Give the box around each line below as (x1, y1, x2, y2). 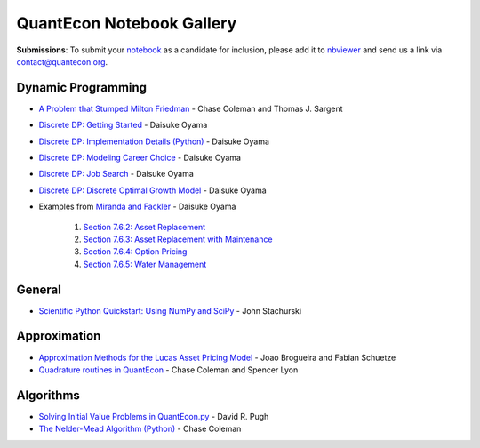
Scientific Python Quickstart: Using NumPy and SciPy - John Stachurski (38, 305, 302, 316)
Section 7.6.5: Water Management (83, 259, 207, 269)
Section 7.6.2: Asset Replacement (83, 221, 206, 232)
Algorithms (16, 388, 80, 403)
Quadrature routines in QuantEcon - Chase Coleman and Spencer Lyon (38, 364, 299, 375)
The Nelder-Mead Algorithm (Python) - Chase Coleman (38, 423, 242, 435)
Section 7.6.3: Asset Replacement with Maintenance (83, 234, 273, 244)
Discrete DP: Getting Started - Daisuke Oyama (38, 120, 208, 131)
